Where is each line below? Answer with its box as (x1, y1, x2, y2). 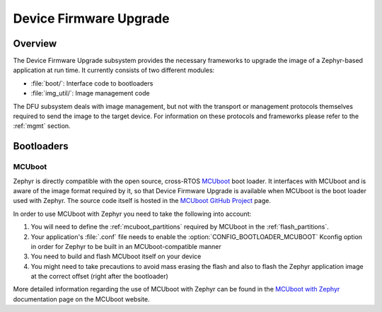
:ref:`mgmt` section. (13, 122, 71, 130)
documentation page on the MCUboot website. (13, 294, 150, 304)
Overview (13, 37, 57, 50)
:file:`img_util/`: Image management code (30, 89, 150, 98)
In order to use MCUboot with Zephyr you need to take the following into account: (13, 209, 251, 218)
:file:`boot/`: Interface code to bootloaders (30, 79, 154, 88)
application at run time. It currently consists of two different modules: (13, 66, 215, 74)
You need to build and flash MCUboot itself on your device (30, 252, 202, 261)
